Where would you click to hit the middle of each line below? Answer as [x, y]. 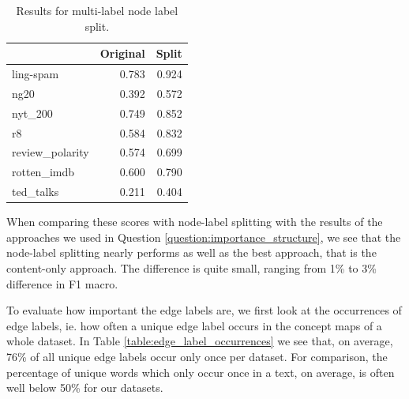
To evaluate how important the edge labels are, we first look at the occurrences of [204, 310]
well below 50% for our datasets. [85, 388]
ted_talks [36, 192]
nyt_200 [32, 113]
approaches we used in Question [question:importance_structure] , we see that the [204, 237]
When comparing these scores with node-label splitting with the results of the [195, 222]
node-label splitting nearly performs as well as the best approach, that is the [191, 252]
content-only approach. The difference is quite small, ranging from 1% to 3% [191, 267]
